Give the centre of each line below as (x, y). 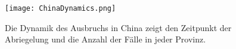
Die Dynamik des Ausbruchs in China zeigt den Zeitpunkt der (118, 27)
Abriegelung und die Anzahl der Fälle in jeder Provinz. (105, 39)
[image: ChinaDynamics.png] (60, 8)
